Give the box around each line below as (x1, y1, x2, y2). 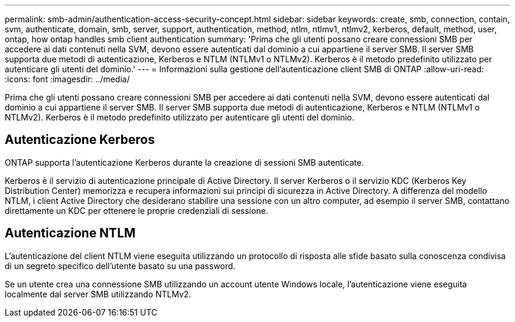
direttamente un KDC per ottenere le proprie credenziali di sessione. (5, 205, 269, 216)
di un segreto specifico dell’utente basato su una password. (5, 260, 236, 271)
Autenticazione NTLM (5, 226, 136, 241)
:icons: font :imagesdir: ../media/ (5, 74, 130, 84)
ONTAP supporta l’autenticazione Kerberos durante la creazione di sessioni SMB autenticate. (5, 157, 364, 167)
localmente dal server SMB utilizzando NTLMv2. (5, 289, 192, 299)
